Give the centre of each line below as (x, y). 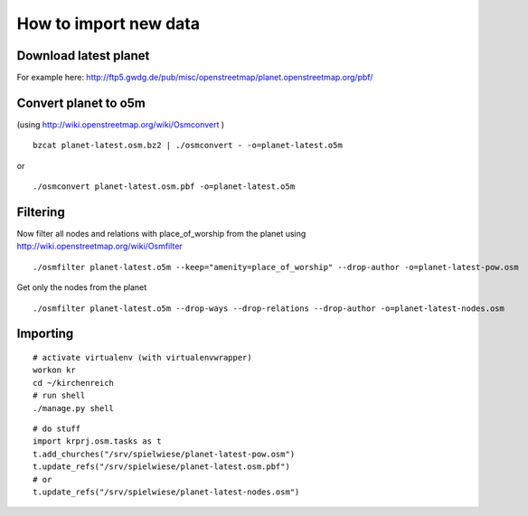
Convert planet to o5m (81, 103)
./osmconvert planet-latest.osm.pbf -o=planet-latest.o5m (164, 187)
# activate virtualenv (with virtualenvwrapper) (142, 358)
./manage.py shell (74, 408)
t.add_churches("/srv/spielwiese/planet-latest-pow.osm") (164, 454)
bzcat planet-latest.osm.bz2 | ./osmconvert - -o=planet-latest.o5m (188, 145)
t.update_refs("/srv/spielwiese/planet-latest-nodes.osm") (166, 492)
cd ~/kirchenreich (74, 383)
